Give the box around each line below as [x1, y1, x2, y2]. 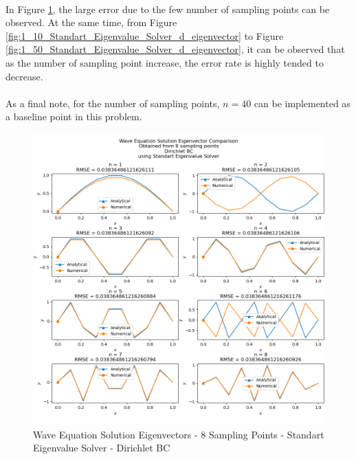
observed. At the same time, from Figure [5, 15, 177, 30]
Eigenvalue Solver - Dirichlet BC [33, 440, 170, 455]
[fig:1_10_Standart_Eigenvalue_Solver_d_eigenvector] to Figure [5, 28, 284, 43]
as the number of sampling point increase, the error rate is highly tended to [5, 55, 324, 69]
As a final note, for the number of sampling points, [5, 96, 220, 110]
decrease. [5, 69, 43, 83]
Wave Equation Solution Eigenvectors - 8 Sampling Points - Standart [33, 427, 324, 441]
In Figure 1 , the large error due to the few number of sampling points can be [5, 1, 330, 16]
